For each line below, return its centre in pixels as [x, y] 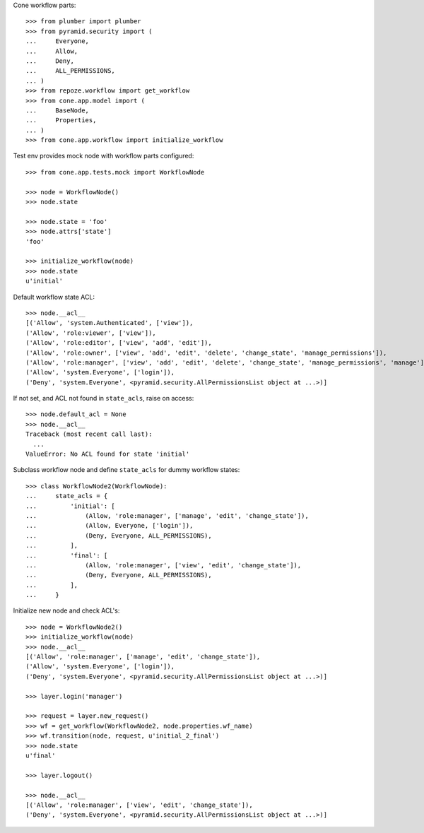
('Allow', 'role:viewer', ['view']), [91, 333]
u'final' [41, 755]
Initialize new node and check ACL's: [66, 610]
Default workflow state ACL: [54, 297]
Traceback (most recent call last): [89, 434]
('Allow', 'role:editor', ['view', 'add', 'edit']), [119, 343]
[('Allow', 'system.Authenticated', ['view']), [110, 323]
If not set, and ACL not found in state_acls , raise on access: [104, 398]
